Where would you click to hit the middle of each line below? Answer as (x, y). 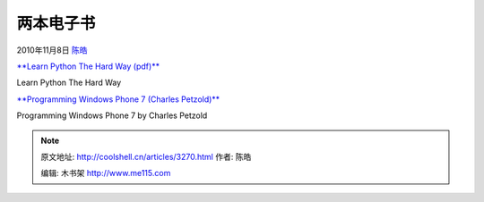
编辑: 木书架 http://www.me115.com (106, 173)
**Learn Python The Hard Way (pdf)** (88, 66)
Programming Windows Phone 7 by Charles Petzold (112, 115)
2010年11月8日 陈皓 (52, 50)
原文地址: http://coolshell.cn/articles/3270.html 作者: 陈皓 (146, 156)
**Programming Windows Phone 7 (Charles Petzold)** (118, 99)
